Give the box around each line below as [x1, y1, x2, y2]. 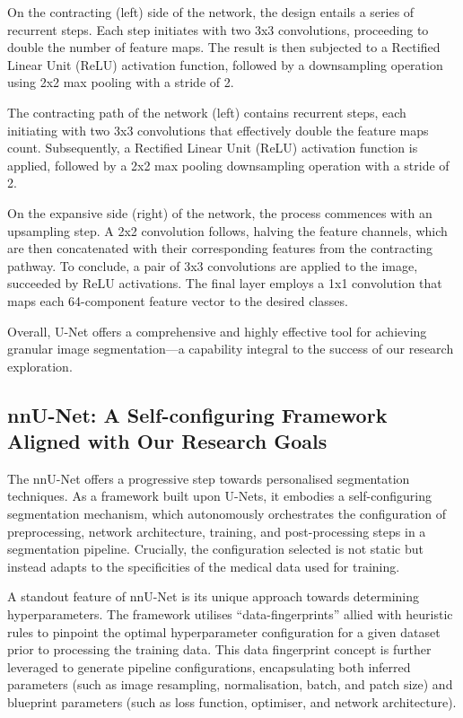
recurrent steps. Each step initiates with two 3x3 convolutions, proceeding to [7, 20, 429, 39]
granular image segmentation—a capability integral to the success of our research [7, 339, 454, 358]
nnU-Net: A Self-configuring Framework [7, 400, 388, 428]
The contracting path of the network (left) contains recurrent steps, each [7, 102, 406, 121]
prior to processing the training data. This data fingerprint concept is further [7, 640, 432, 659]
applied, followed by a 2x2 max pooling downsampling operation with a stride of [7, 155, 450, 174]
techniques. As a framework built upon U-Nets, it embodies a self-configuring [7, 486, 432, 505]
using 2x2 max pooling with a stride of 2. [7, 73, 234, 92]
